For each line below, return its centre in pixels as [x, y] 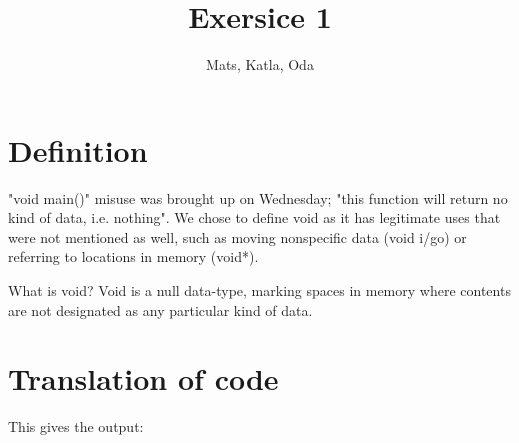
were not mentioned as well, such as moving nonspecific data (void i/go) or [237, 236]
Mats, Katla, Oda [260, 64]
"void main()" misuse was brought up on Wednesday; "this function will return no [258, 197]
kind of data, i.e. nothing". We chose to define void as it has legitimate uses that [254, 217]
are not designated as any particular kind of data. [160, 309]
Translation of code [143, 378]
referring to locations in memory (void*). [133, 256]
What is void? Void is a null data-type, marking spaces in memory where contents [259, 290]
